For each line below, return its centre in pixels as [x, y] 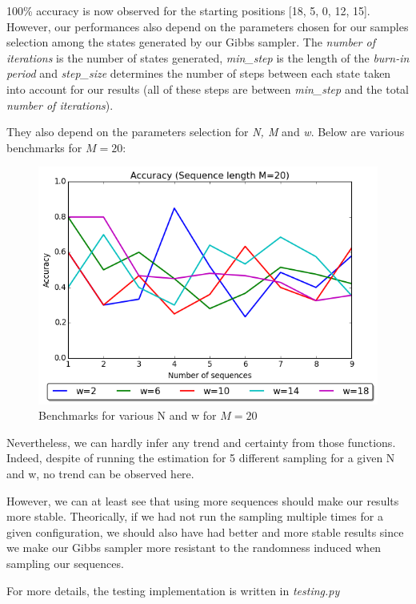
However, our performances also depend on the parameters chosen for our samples [208, 26]
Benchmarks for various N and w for [128, 415]
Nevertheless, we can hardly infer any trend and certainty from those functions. [201, 442]
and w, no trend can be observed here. [100, 473]
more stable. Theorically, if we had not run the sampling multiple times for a [195, 516]
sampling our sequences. [65, 563]
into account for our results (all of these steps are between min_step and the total [208, 89]
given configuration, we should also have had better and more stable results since [205, 532]
